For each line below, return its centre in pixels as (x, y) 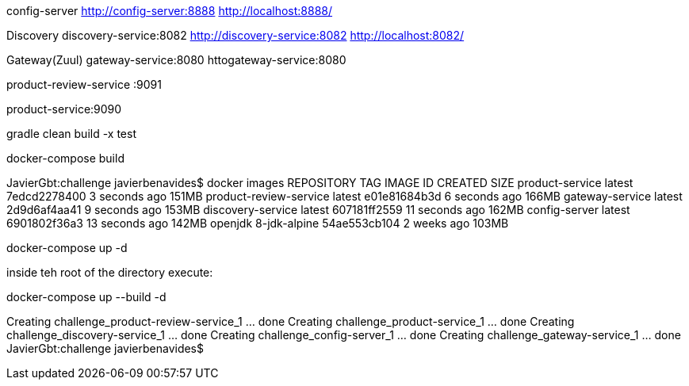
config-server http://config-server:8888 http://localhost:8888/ (170, 11)
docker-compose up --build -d (86, 297)
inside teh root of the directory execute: (110, 272)
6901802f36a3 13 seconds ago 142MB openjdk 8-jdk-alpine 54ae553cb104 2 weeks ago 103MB (258, 223)
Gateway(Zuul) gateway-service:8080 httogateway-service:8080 (176, 60)
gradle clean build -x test (71, 134)
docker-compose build (65, 158)
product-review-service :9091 (84, 84)
